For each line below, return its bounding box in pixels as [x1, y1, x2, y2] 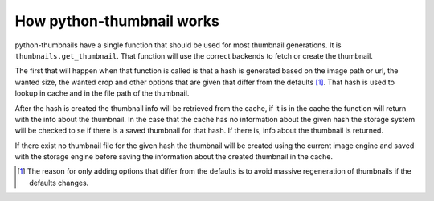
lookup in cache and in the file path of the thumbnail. [14, 88, 190, 98]
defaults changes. [29, 178, 89, 187]
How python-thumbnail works [14, 12, 220, 30]
